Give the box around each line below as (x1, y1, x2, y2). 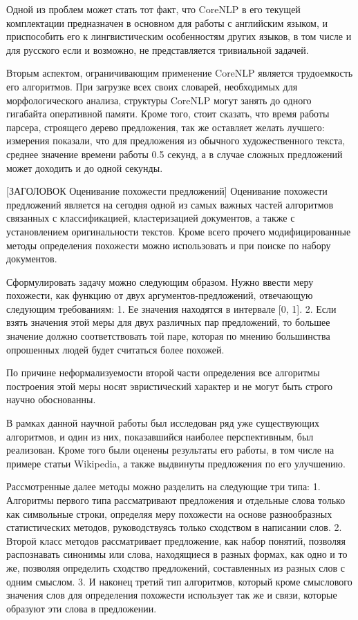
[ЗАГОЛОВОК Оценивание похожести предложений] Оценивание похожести (6, 184, 328, 198)
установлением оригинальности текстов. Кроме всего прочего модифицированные (6, 224, 351, 238)
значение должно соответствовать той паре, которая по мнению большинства (6, 329, 330, 343)
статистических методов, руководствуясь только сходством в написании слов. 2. (6, 520, 342, 534)
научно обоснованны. (6, 392, 96, 407)
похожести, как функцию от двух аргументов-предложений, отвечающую (6, 288, 313, 302)
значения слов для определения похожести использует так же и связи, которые (6, 588, 337, 602)
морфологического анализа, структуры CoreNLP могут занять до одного (6, 93, 312, 107)
